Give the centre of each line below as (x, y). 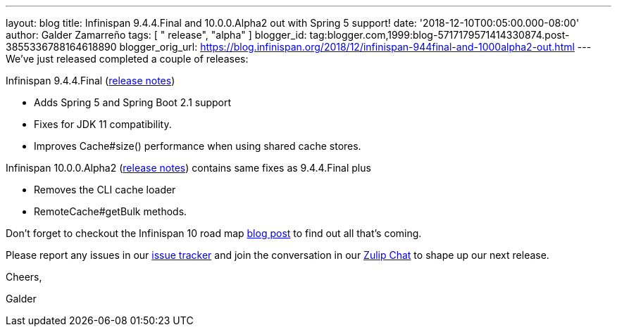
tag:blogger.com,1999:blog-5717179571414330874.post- (440, 35)
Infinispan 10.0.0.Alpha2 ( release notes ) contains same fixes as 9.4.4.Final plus (188, 168)
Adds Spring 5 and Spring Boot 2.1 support (133, 102)
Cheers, (24, 277)
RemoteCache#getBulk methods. (111, 211)
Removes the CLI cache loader (105, 190)
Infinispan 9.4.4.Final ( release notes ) (91, 81)
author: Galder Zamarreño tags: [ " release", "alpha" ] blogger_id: (156, 35)
